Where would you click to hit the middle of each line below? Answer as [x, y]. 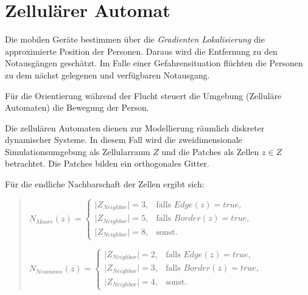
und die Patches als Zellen [210, 151]
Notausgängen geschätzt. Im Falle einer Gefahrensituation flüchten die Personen [154, 63]
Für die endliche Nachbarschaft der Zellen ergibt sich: [105, 184]
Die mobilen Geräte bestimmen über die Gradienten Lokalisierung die [135, 39]
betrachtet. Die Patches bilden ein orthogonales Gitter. [107, 163]
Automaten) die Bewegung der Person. [77, 107]
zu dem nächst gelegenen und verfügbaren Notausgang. [107, 75]
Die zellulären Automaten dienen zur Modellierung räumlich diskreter [135, 127]
